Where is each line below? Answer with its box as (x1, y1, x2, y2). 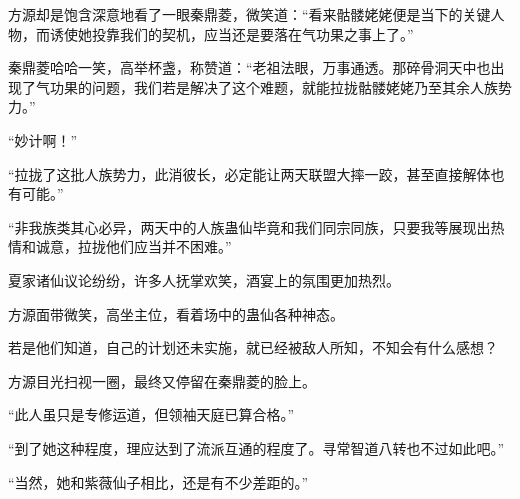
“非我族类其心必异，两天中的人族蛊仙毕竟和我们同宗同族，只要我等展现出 (8, 216, 491, 237)
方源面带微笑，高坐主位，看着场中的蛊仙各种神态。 (8, 303, 344, 324)
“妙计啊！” (8, 129, 78, 150)
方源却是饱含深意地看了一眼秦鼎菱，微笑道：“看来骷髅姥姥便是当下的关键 (8, 4, 491, 24)
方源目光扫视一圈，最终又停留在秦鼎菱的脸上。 (8, 370, 316, 391)
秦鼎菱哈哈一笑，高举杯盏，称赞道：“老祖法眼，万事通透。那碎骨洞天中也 (8, 57, 491, 78)
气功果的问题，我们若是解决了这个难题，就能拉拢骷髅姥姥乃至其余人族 (35, 76, 498, 97)
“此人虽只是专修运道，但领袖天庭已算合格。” (8, 404, 295, 425)
